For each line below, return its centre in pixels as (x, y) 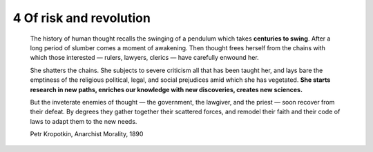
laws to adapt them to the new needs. (84, 121)
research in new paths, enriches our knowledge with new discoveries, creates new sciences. (166, 89)
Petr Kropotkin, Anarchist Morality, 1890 (87, 134)
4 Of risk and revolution (82, 18)
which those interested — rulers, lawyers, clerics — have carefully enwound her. (144, 58)
